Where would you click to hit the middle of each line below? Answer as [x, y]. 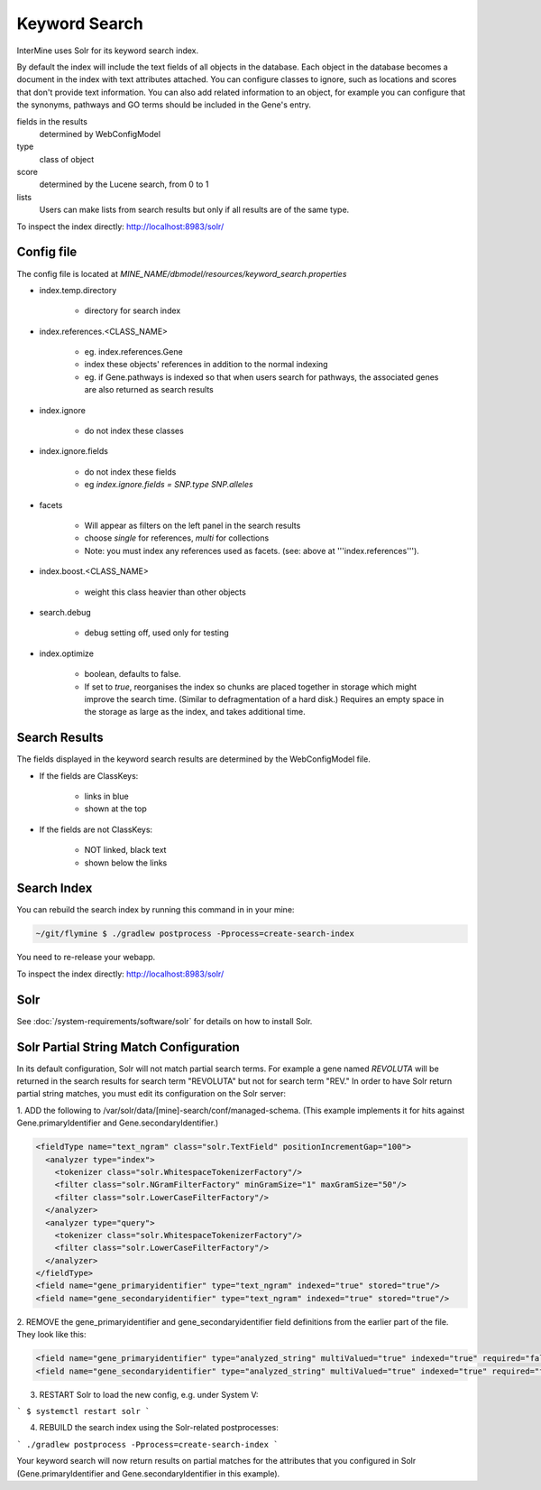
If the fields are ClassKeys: [89, 775]
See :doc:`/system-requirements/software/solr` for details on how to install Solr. [165, 1021]
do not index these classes [134, 431]
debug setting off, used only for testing [156, 633]
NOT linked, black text [125, 850]
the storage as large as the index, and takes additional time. [195, 712]
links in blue [107, 796]
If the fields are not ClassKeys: [96, 829]
